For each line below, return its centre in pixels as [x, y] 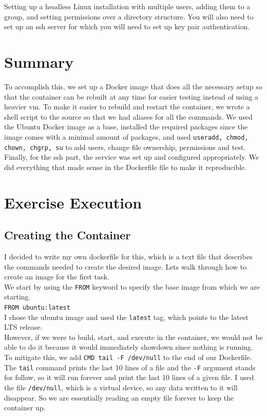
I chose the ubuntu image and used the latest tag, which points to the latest [126, 317]
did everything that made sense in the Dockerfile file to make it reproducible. [126, 167]
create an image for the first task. [57, 277]
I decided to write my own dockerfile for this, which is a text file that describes [128, 256]
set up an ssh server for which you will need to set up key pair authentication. [127, 26]
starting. [17, 297]
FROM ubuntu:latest [37, 307]
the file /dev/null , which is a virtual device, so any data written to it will [121, 387]
